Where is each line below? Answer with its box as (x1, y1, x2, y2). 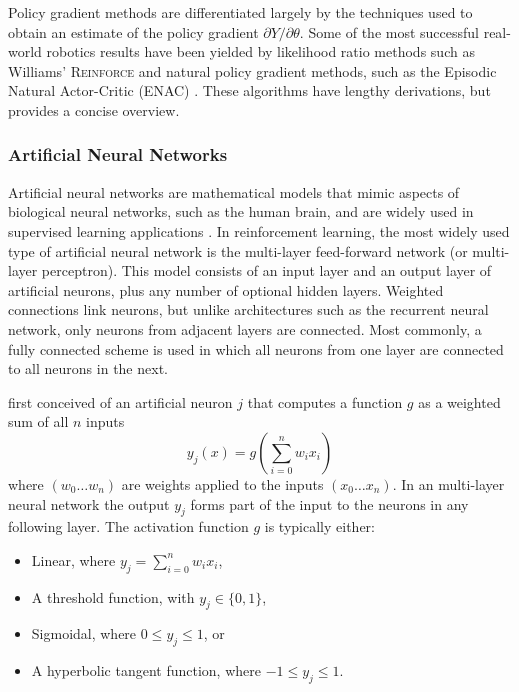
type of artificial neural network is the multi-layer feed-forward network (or (8, 240, 468, 261)
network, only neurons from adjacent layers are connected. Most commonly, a (8, 318, 482, 339)
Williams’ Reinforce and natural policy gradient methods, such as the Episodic (8, 60, 497, 81)
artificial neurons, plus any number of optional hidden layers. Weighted (8, 279, 444, 300)
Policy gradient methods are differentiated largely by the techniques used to (8, 2, 473, 22)
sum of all (8, 411, 69, 432)
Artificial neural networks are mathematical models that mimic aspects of (8, 181, 460, 202)
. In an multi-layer (392, 473, 505, 494)
